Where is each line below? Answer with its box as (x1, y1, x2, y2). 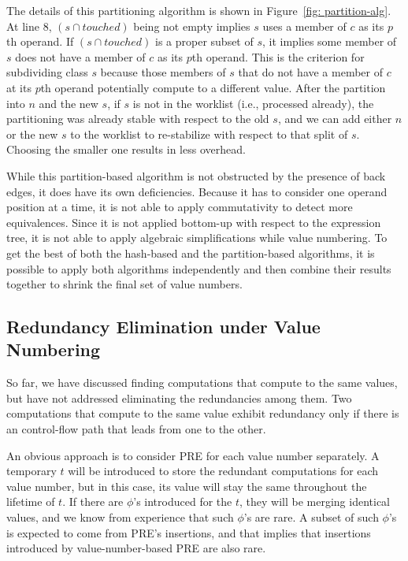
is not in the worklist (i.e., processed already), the (132, 95, 374, 111)
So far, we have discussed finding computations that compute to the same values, (6, 374, 398, 391)
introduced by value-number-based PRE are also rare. (6, 540, 266, 556)
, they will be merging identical (239, 493, 390, 510)
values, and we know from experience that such (6, 509, 234, 526)
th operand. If (6, 33, 74, 50)
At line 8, (6, 17, 52, 34)
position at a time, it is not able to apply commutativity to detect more (6, 199, 353, 215)
